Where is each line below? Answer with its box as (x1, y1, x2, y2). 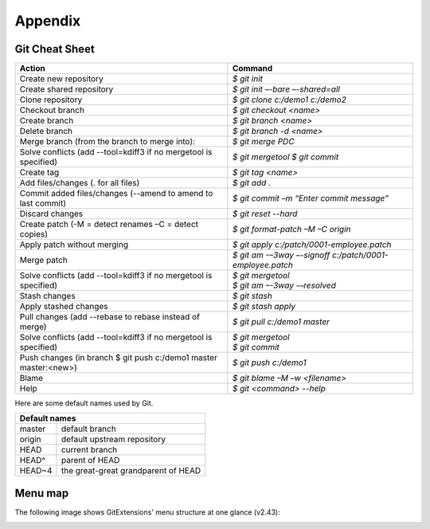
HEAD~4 (19, 465, 53, 476)
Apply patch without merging (19, 239, 129, 250)
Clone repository (19, 94, 83, 105)
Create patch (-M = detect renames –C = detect (19, 219, 199, 230)
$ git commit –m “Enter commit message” (232, 193, 389, 204)
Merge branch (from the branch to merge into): (19, 136, 195, 147)
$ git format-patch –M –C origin (232, 224, 351, 235)
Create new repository (19, 73, 104, 84)
